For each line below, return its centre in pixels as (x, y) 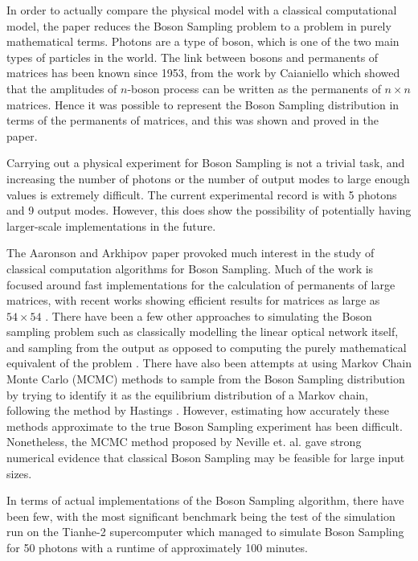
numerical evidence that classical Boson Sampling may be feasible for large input (206, 458)
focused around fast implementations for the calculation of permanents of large (201, 284)
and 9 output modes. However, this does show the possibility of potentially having (209, 210)
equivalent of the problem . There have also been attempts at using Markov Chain (209, 363)
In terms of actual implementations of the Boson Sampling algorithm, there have (205, 500)
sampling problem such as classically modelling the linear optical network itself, (203, 332)
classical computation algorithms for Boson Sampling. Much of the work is (190, 268)
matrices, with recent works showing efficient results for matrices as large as (193, 300)
